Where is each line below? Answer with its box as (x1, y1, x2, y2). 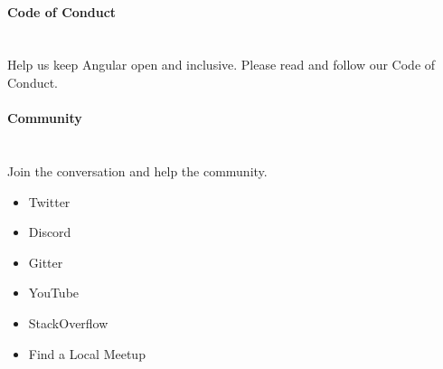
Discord (28, 222, 71, 241)
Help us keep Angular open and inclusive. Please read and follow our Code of (7, 55, 436, 74)
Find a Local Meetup (28, 344, 146, 363)
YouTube (28, 283, 80, 302)
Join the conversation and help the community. (7, 161, 268, 180)
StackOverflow (28, 313, 108, 332)
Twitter (28, 192, 71, 211)
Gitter (28, 252, 63, 271)
